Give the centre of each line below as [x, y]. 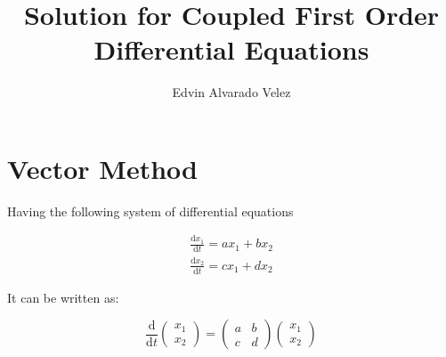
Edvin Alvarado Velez [231, 92]
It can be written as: [63, 297]
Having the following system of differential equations [150, 211]
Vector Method [102, 168]
